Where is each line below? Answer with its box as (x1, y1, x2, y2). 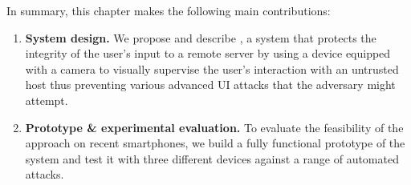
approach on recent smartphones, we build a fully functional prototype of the (25, 135, 405, 151)
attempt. (25, 91, 68, 108)
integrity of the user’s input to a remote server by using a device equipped (25, 45, 391, 62)
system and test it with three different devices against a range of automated (25, 150, 399, 167)
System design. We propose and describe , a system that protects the (25, 29, 376, 46)
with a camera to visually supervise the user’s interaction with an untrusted (25, 60, 399, 77)
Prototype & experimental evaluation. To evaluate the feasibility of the (25, 119, 404, 135)
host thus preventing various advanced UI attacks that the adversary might (25, 76, 396, 93)
